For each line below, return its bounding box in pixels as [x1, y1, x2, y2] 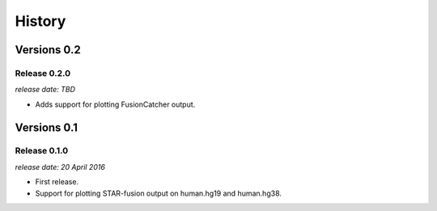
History [15, 12, 66, 30]
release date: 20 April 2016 [15, 162, 105, 171]
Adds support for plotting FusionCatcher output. [35, 99, 196, 109]
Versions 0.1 [15, 120, 78, 134]
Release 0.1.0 [15, 146, 69, 157]
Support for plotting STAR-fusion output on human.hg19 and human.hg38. [35, 188, 282, 198]
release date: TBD [15, 85, 76, 95]
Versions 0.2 [15, 43, 81, 57]
